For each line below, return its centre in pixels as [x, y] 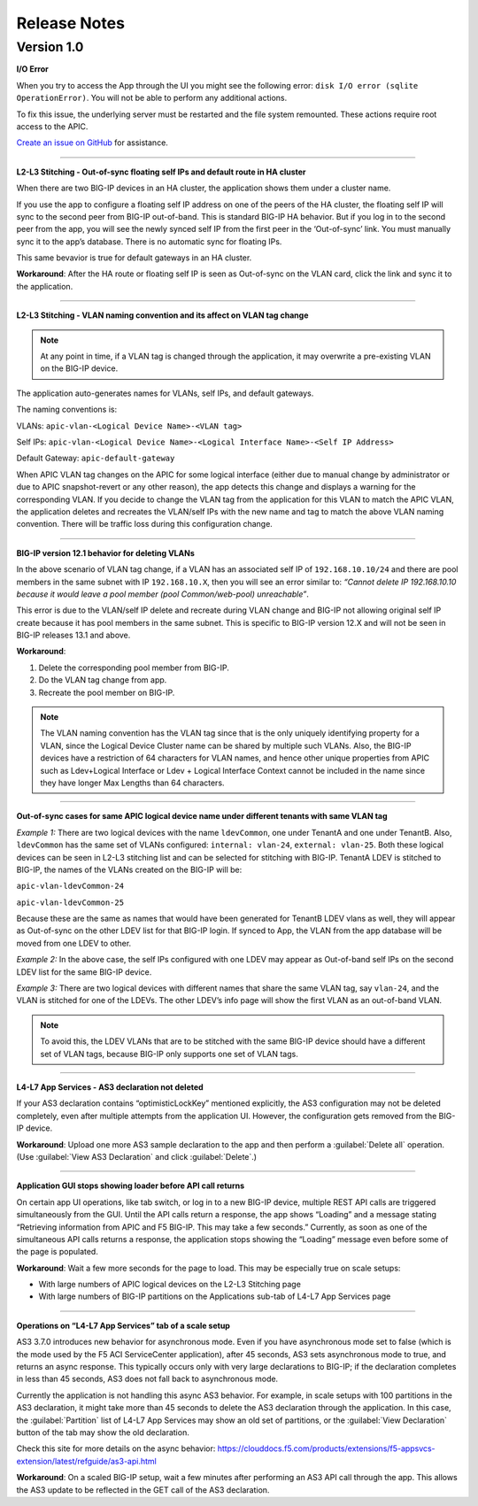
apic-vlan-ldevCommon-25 [70, 902]
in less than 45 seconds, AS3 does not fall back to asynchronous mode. [147, 1379]
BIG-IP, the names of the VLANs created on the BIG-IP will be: [129, 869]
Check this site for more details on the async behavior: [116, 1448]
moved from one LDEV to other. [74, 943]
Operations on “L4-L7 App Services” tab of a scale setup [123, 1325]
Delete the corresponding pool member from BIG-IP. [134, 668]
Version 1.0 [50, 47]
